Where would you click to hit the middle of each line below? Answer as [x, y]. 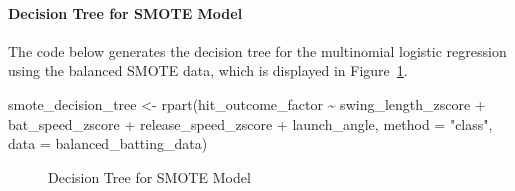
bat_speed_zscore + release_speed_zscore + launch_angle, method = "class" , [250, 123]
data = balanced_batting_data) [108, 143]
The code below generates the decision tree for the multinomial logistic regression [257, 50]
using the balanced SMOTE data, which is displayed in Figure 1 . [208, 70]
